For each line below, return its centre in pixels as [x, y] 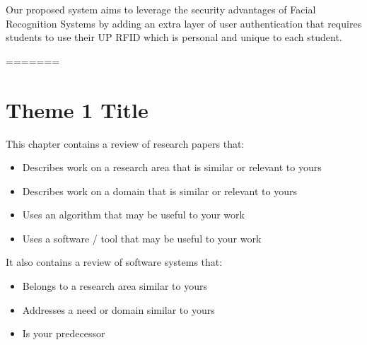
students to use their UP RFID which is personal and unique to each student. [174, 37]
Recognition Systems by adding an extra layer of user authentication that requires [184, 23]
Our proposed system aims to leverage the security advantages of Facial [161, 9]
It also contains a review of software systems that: [114, 262]
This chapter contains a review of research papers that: [125, 143]
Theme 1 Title [77, 109]
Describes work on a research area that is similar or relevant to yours [172, 167]
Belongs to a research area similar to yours [115, 286]
